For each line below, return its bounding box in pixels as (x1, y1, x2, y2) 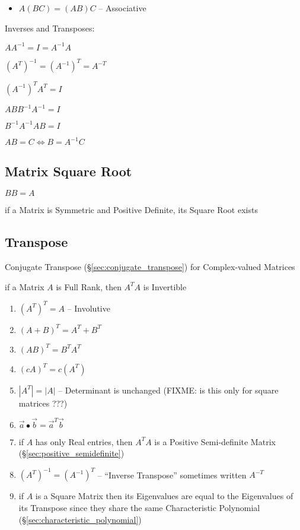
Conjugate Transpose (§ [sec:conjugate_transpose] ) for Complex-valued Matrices (5, 261, 295, 273)
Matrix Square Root (5, 161, 132, 180)
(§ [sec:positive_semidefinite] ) (18, 447, 125, 459)
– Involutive (67, 302, 110, 314)
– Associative (98, 2, 146, 14)
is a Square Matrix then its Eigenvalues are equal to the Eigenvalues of (35, 490, 293, 502)
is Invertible (143, 280, 187, 293)
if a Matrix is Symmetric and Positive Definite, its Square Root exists (5, 204, 258, 216)
